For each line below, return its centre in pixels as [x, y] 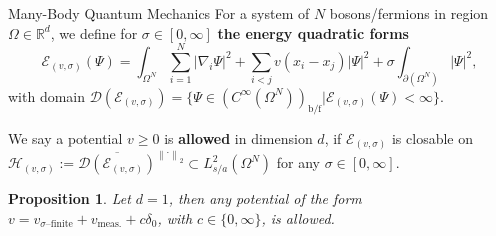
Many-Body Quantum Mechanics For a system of [159, 13]
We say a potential [65, 137]
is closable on [432, 137]
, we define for [94, 32]
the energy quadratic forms [313, 32]
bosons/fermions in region [409, 13]
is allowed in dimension [238, 137]
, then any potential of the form [265, 198]
